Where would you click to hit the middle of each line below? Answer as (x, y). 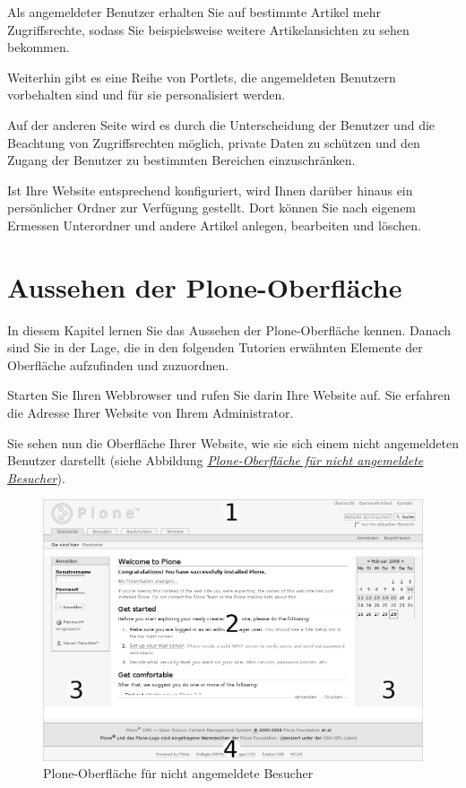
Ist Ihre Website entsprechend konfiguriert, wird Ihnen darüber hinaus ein (210, 190)
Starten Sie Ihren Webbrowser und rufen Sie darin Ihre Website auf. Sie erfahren (229, 395)
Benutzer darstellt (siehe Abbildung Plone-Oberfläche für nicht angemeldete (216, 460)
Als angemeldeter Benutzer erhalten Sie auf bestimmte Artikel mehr (194, 12)
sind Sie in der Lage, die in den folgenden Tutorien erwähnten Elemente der (215, 347)
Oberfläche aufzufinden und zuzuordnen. (118, 364)
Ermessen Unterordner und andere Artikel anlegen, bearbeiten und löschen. (214, 225)
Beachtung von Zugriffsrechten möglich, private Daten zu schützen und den (214, 142)
